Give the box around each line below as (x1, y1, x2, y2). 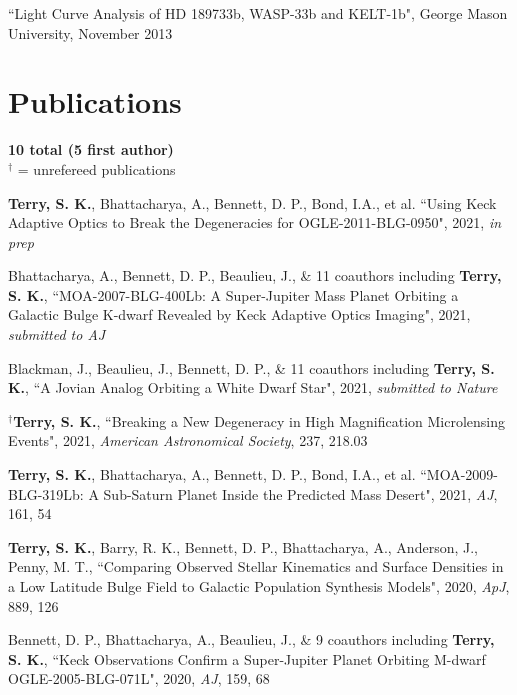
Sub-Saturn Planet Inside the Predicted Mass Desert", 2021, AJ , (103, 483, 498, 504)
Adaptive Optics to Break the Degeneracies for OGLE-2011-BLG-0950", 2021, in (8, 212, 502, 233)
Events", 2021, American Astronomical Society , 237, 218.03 (8, 430, 368, 451)
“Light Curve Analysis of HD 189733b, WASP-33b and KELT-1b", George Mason (8, 3, 508, 23)
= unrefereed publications (17, 158, 176, 179)
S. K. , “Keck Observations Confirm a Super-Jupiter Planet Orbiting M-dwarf (8, 648, 486, 669)
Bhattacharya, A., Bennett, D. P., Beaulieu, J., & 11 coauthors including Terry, (8, 265, 502, 286)
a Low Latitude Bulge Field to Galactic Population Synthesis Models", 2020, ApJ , (8, 576, 510, 596)
